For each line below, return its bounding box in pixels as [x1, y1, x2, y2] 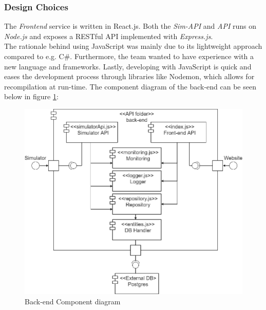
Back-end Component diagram [25, 296, 121, 306]
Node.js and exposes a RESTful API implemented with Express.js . [4, 30, 213, 41]
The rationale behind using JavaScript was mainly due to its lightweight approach [4, 41, 262, 51]
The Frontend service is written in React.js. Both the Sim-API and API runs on [4, 21, 257, 31]
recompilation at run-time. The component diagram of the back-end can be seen [4, 81, 256, 92]
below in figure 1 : [4, 91, 59, 102]
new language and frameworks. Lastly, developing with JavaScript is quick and [4, 61, 252, 71]
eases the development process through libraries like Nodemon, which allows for [4, 71, 255, 82]
